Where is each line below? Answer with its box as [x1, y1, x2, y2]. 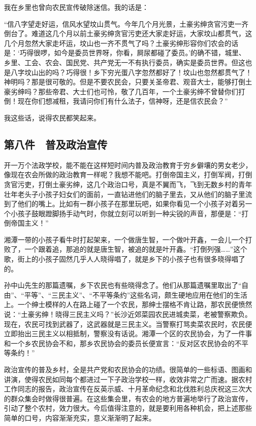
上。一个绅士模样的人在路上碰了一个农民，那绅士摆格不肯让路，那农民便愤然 [4, 299, 252, 310]
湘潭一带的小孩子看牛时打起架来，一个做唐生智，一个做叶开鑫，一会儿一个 [4, 234, 245, 244]
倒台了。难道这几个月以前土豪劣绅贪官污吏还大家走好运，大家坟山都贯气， [4, 28, 245, 39]
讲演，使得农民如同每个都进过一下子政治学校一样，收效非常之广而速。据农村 [4, 374, 252, 384]
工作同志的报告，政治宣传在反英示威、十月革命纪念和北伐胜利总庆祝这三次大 [4, 384, 252, 394]
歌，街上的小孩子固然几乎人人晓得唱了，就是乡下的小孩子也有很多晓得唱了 [4, 254, 245, 264]
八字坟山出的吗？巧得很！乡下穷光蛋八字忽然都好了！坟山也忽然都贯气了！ [10, 67, 252, 77]
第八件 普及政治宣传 [4, 136, 107, 152]
